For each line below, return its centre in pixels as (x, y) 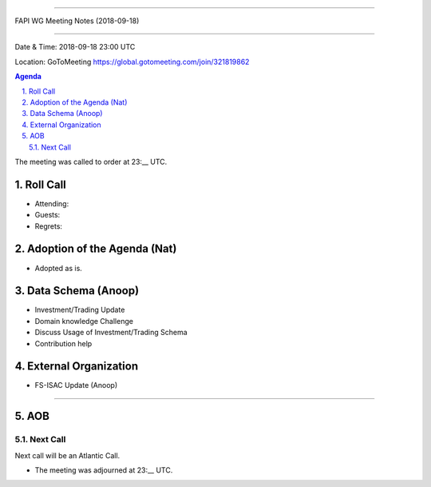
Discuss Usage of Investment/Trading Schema (111, 333)
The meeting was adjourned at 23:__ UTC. (104, 470)
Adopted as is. (59, 268)
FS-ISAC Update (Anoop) (76, 385)
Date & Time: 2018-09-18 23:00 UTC (75, 47)
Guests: (47, 215)
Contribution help (63, 343)
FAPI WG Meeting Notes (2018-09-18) (77, 21)
